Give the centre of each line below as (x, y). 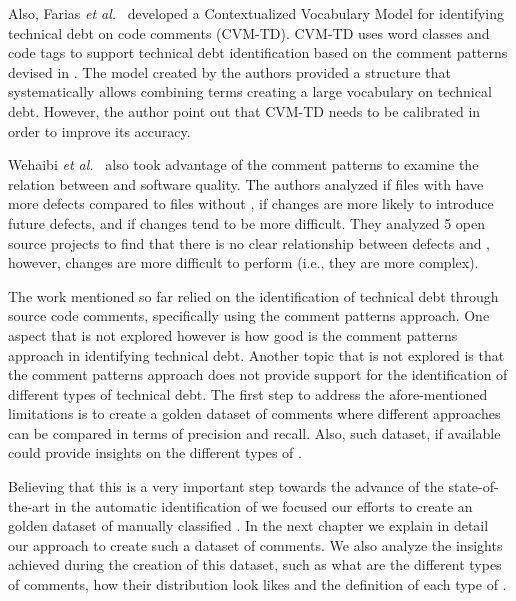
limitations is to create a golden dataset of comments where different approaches (254, 413)
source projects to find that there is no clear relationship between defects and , (249, 242)
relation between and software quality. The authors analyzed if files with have (246, 183)
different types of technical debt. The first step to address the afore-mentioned (248, 393)
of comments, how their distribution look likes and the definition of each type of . (257, 584)
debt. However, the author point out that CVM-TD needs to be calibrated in (244, 110)
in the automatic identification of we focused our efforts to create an (263, 505)
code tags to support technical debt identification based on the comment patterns (258, 52)
